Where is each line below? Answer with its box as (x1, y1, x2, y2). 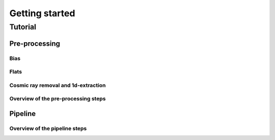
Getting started (9, 8, 75, 19)
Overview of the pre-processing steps (9, 95, 106, 102)
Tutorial (9, 22, 37, 31)
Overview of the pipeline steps (9, 125, 87, 132)
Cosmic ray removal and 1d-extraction (9, 82, 106, 89)
